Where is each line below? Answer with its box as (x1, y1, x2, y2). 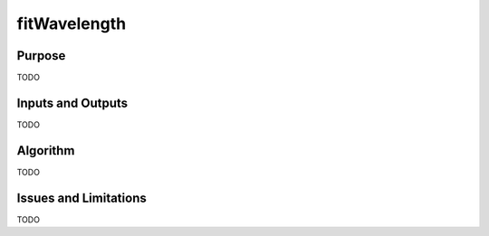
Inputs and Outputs (16, 95, 129, 110)
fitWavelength (16, 14, 127, 33)
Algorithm (16, 143, 75, 158)
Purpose (16, 48, 66, 63)
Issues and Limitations (16, 190, 147, 205)
